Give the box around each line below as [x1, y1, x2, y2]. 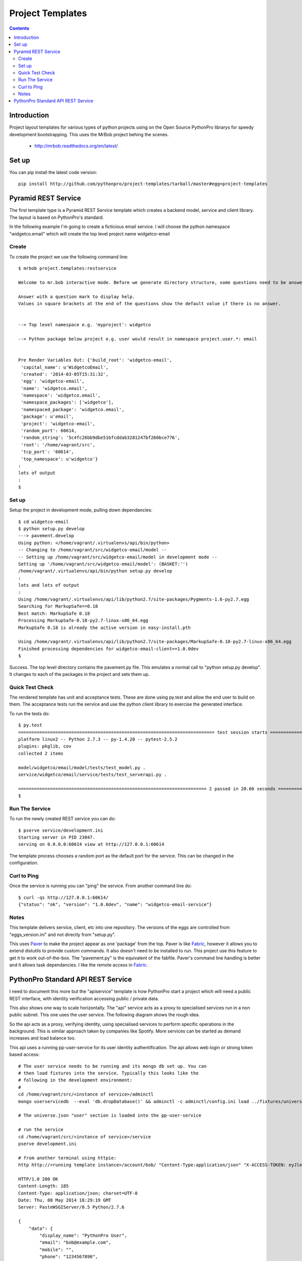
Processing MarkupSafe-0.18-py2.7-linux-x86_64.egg [18, 618, 148, 623]
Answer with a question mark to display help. [18, 294, 135, 300]
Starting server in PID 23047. [18, 835, 96, 840]
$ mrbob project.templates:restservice [18, 265, 117, 271]
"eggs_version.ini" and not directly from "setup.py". [9, 931, 116, 938]
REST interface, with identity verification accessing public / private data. [9, 995, 160, 1001]
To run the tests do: [9, 710, 50, 716]
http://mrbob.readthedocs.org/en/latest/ [34, 143, 118, 149]
